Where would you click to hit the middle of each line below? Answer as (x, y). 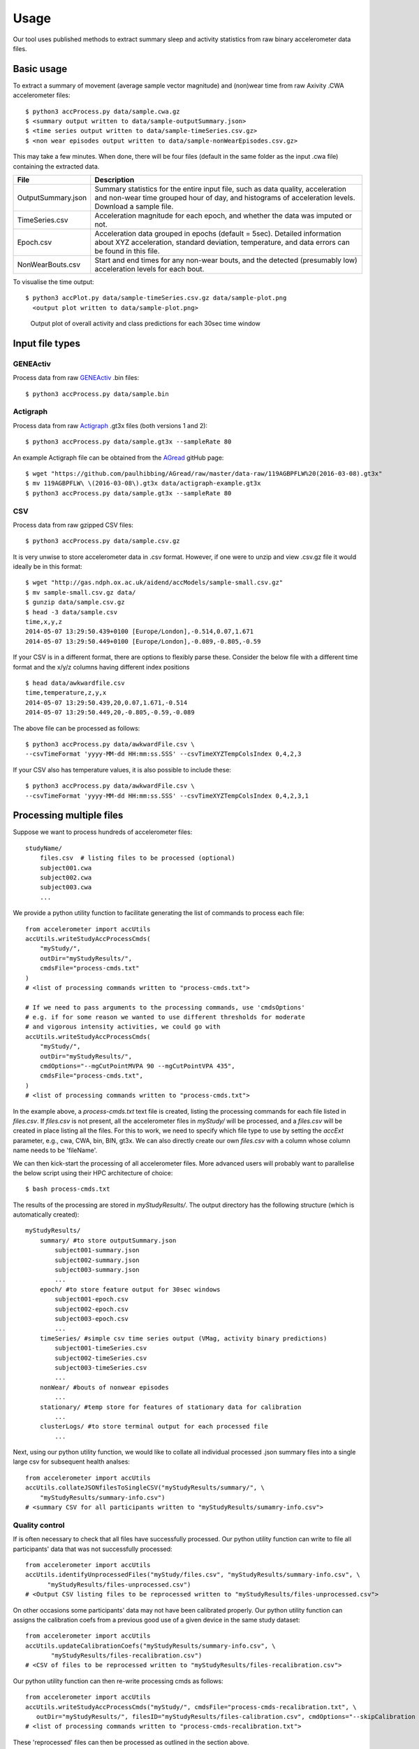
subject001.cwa (66, 868)
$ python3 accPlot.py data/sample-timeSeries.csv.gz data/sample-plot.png (156, 298)
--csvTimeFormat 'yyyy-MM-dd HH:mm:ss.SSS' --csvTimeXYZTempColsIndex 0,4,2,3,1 (167, 795)
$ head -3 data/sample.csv (72, 612)
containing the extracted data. (56, 166)
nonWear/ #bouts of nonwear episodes (104, 1387)
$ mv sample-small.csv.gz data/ (81, 592)
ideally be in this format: (48, 567)
